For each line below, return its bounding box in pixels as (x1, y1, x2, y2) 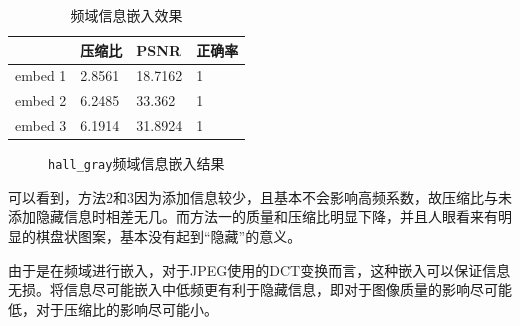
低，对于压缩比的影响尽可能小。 (8, 298, 218, 319)
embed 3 (15, 115, 67, 136)
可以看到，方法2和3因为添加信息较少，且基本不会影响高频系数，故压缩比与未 (8, 186, 512, 207)
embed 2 (15, 90, 67, 111)
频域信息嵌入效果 (70, 5, 183, 25)
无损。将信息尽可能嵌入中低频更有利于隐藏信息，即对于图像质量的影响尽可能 (8, 279, 512, 300)
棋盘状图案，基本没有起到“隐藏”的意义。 (35, 226, 302, 247)
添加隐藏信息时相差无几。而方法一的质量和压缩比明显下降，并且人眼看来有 (8, 206, 498, 227)
